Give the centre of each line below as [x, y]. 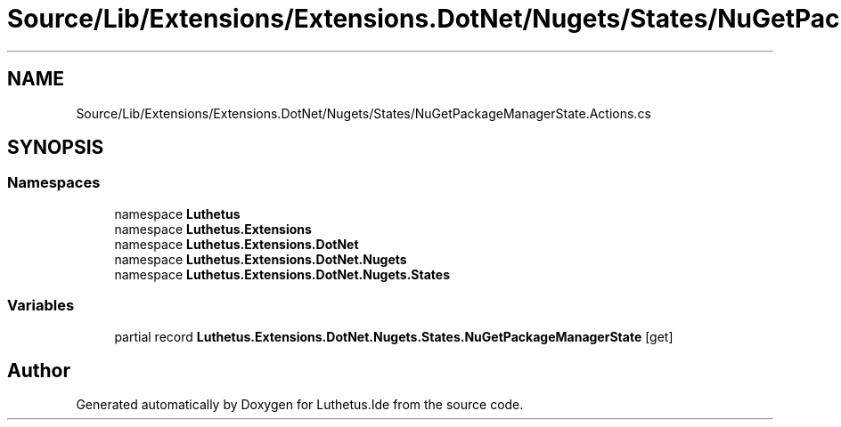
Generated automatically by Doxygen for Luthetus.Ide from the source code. [300, 405]
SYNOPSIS [56, 148]
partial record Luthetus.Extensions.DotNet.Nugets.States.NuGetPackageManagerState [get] [394, 336]
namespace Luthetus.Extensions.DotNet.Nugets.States [282, 274]
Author [39, 370]
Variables [41, 306]
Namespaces [54, 183]
